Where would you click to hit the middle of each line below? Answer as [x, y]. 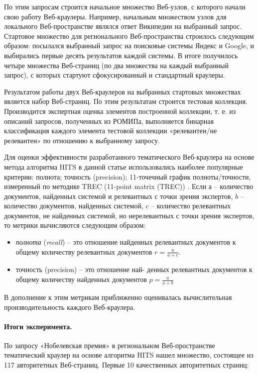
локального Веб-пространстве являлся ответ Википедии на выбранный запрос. [123, 26]
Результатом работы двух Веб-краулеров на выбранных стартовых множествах [123, 91]
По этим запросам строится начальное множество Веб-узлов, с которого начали [125, 6]
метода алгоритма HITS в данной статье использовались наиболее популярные [124, 166]
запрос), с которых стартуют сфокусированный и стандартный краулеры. [115, 75]
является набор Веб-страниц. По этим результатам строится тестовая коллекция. [126, 101]
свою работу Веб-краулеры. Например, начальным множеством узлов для [115, 16]
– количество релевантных [191, 206]
